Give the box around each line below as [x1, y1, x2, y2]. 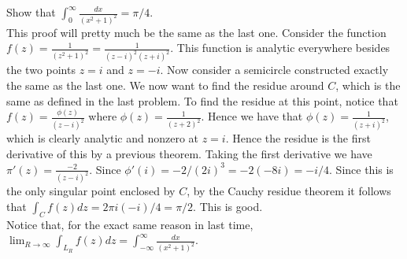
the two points [6, 61, 76, 78]
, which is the [335, 76, 401, 93]
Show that [6, 4, 56, 20]
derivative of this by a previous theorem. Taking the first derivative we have [6, 145, 372, 161]
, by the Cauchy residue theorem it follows [187, 183, 391, 199]
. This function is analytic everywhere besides [170, 39, 390, 56]
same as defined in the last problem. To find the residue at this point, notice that [6, 92, 398, 109]
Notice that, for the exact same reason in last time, [6, 216, 253, 232]
